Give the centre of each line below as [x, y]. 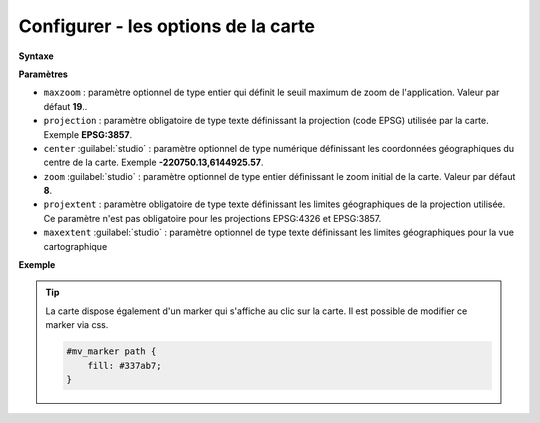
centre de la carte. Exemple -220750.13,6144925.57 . [153, 162]
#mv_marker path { [111, 351]
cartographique [75, 246]
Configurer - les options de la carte [166, 26]
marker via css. [77, 325]
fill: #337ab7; [124, 365]
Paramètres [43, 74]
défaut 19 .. [65, 106]
